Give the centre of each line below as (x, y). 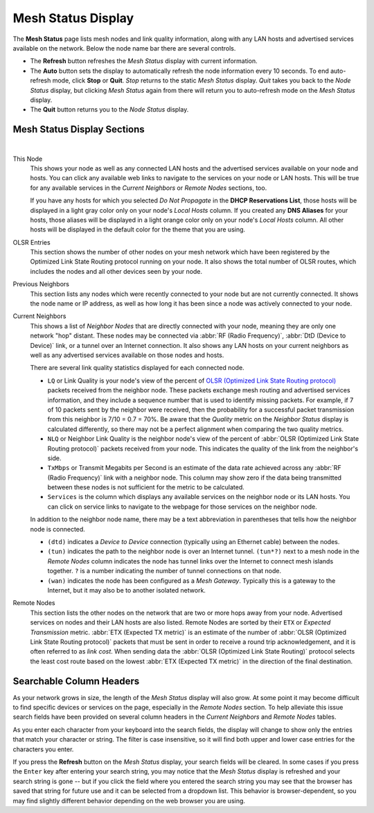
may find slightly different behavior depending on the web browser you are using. (129, 801)
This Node (28, 159)
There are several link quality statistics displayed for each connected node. (137, 368)
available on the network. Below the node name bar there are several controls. (124, 48)
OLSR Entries (32, 242)
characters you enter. (43, 749)
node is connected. (58, 529)
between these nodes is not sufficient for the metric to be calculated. (146, 487)
